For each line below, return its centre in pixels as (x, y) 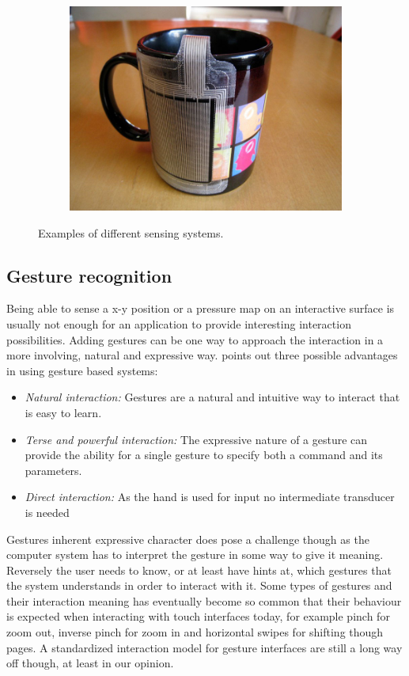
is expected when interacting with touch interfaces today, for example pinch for (198, 616)
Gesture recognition (89, 275)
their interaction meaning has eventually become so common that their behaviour (204, 600)
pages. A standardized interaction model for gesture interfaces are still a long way (204, 647)
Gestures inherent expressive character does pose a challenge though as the (188, 539)
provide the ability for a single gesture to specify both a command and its (204, 455)
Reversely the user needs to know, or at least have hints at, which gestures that (199, 570)
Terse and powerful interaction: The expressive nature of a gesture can (196, 439)
